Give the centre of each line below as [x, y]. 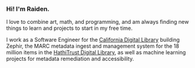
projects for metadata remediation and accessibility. [70, 59]
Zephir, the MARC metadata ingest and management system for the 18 [93, 46]
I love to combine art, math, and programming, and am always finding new [98, 22]
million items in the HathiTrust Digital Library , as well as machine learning [96, 52]
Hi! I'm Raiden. [28, 9]
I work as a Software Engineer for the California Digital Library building [93, 40]
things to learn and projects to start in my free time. [69, 28]
